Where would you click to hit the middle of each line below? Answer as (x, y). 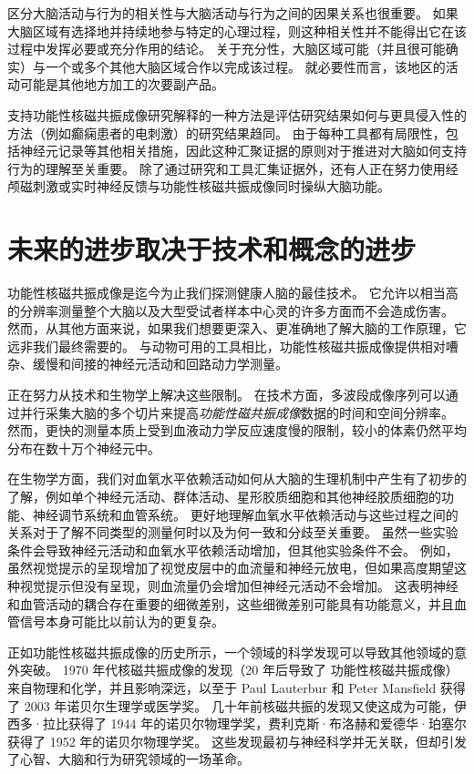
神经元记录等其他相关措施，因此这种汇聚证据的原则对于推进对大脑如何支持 (243, 151)
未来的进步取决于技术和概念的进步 (212, 249)
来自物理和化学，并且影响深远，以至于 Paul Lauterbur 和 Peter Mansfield (222, 687)
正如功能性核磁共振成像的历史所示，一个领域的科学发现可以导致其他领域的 (231, 652)
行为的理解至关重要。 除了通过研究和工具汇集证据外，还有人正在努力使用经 (233, 168)
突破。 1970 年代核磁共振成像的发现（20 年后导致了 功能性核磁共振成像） (239, 670)
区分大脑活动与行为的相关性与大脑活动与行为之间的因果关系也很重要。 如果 (233, 13)
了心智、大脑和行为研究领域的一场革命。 (129, 759)
